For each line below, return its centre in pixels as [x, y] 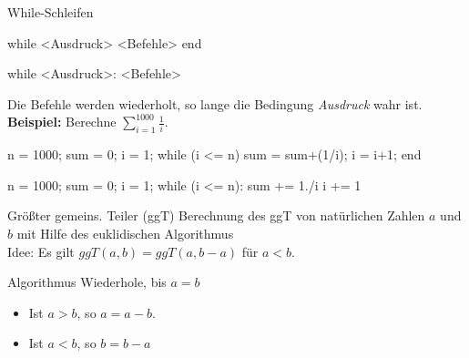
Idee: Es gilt [41, 251]
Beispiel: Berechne [62, 122]
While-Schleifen [51, 12]
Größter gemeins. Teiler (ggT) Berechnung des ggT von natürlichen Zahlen [216, 215]
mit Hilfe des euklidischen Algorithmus [125, 233]
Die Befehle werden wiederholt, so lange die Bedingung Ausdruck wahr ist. [215, 103]
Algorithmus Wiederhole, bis [87, 282]
